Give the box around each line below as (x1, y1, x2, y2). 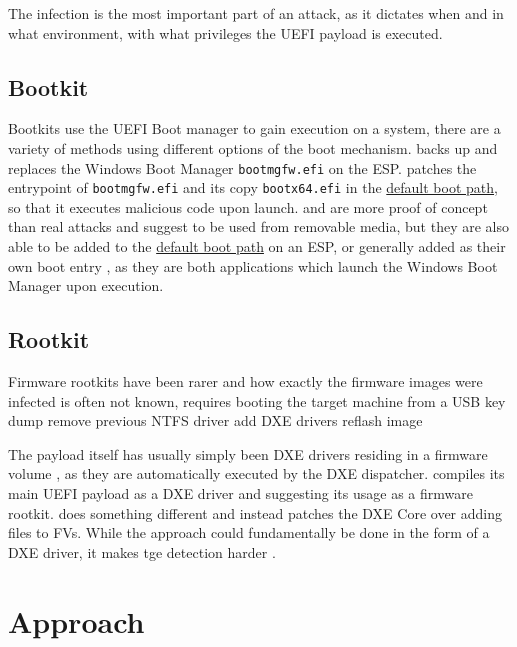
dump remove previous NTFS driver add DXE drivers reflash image (8, 410, 423, 431)
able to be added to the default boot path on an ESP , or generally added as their (8, 236, 506, 257)
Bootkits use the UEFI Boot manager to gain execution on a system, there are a (8, 118, 501, 139)
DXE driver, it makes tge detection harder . (8, 541, 276, 562)
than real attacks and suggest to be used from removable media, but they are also (8, 216, 510, 237)
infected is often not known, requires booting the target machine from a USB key (8, 390, 506, 411)
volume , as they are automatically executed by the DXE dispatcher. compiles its (8, 463, 505, 484)
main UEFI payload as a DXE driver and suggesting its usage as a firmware (8, 483, 473, 504)
